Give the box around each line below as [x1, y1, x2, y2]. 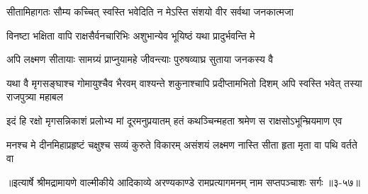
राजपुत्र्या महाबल [6, 89, 63, 104]
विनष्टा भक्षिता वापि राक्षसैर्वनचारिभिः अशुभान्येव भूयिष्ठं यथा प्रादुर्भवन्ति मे [6, 28, 255, 42]
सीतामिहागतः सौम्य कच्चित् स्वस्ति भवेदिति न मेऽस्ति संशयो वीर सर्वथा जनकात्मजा [6, 4, 294, 18]
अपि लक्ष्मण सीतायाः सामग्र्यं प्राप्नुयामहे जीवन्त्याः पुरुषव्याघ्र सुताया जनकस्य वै [6, 52, 274, 67]
